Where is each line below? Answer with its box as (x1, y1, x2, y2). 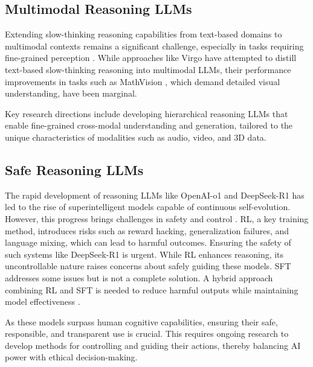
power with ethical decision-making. (5, 351, 138, 363)
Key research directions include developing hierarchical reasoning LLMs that (5, 107, 288, 120)
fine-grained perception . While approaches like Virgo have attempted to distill (5, 51, 297, 64)
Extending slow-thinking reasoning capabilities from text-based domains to (5, 28, 282, 40)
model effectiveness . (5, 295, 80, 308)
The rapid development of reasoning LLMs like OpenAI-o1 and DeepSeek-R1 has (5, 188, 305, 201)
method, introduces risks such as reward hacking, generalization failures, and (5, 224, 289, 237)
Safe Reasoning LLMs (5, 160, 144, 179)
